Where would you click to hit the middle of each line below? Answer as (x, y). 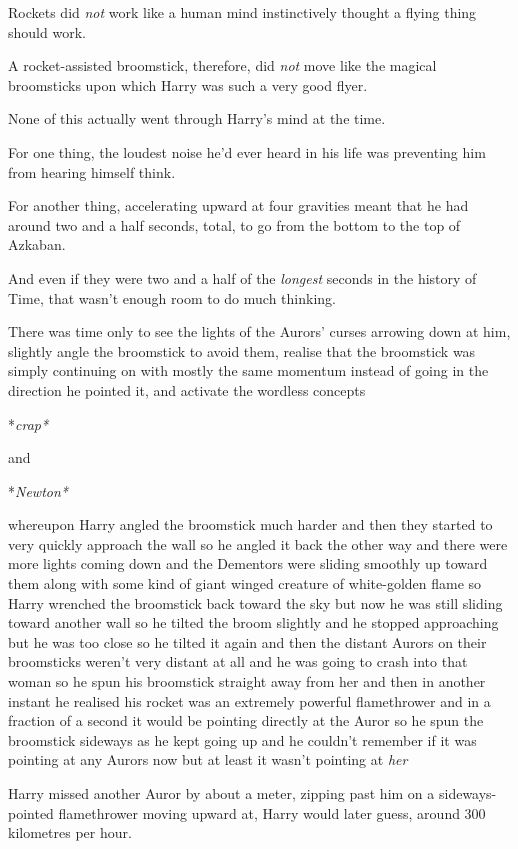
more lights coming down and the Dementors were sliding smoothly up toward (248, 563)
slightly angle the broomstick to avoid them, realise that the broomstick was (242, 350)
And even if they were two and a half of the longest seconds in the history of (242, 277)
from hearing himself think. (92, 171)
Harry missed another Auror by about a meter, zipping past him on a (221, 793)
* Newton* (38, 490)
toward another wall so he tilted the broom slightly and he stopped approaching (253, 622)
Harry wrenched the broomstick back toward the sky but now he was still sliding (255, 602)
